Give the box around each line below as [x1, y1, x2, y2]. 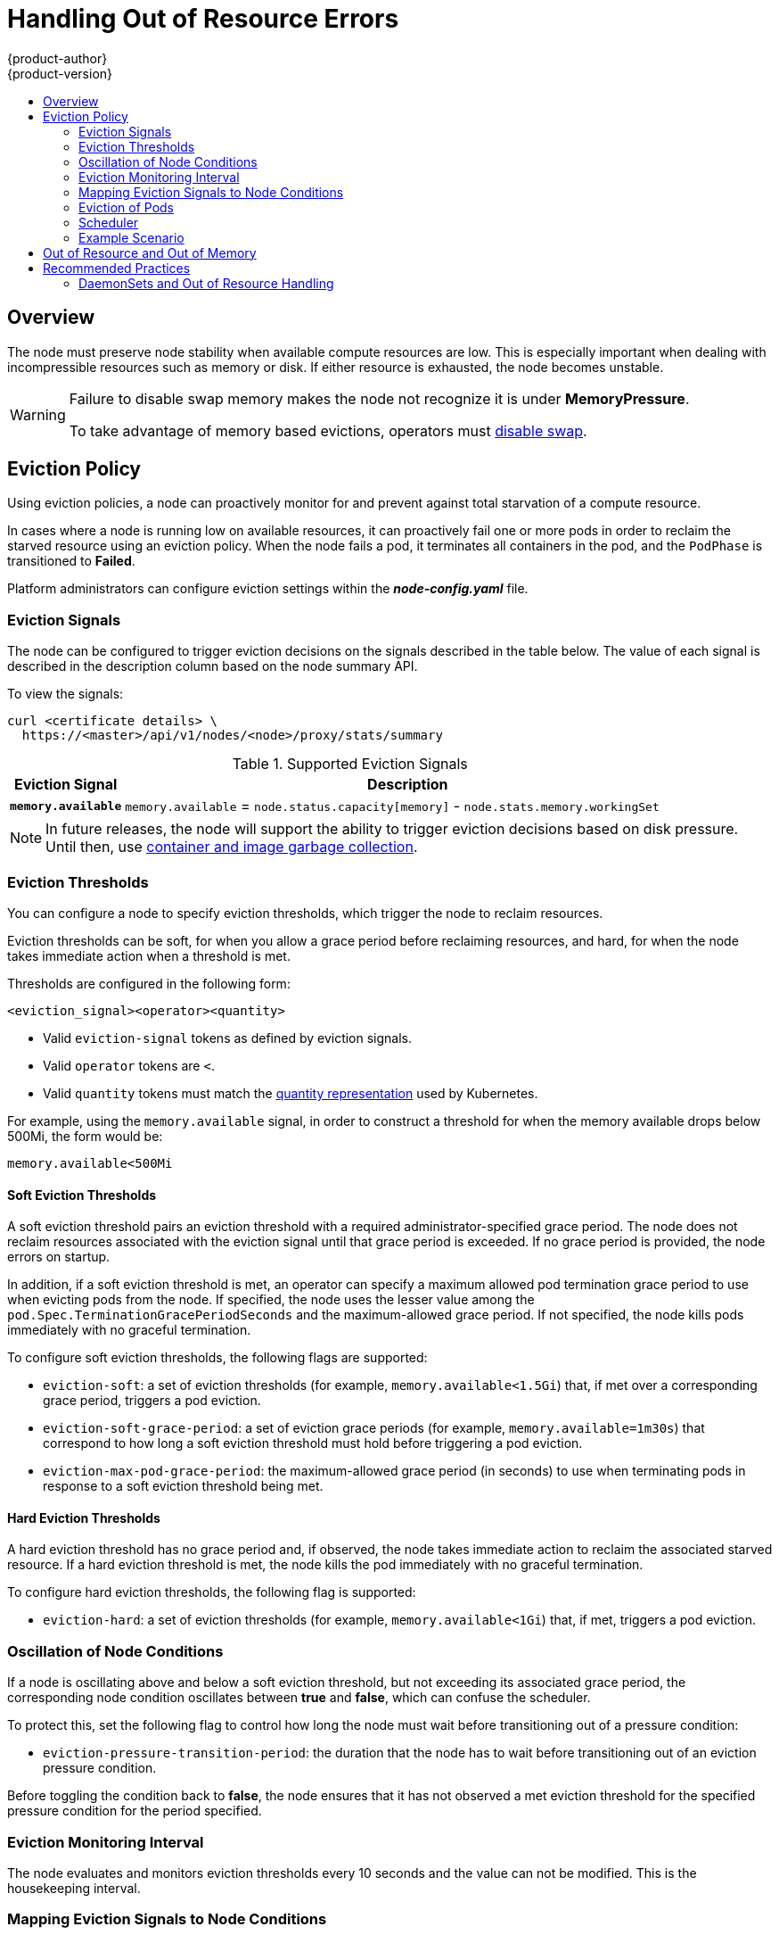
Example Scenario [78, 229, 184, 245]
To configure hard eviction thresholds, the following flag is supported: [7, 1584, 416, 1600]
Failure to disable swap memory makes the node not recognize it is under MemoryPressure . [69, 389, 690, 408]
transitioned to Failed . [7, 553, 135, 569]
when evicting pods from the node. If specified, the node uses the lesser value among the [7, 1292, 535, 1308]
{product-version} [7, 65, 113, 81]
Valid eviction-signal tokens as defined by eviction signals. [43, 1030, 413, 1046]
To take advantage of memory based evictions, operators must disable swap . [69, 421, 587, 440]
